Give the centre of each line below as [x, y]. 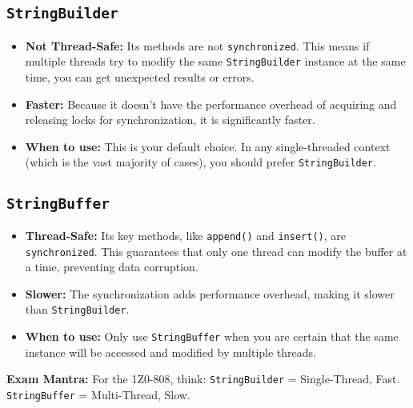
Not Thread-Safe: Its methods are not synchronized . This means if [197, 45]
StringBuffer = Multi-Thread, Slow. [98, 394]
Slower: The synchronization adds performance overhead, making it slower [210, 293]
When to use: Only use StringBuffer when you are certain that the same [212, 336]
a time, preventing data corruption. [112, 267]
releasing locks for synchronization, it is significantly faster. [170, 120]
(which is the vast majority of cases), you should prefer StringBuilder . [200, 162]
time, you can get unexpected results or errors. [140, 77]
